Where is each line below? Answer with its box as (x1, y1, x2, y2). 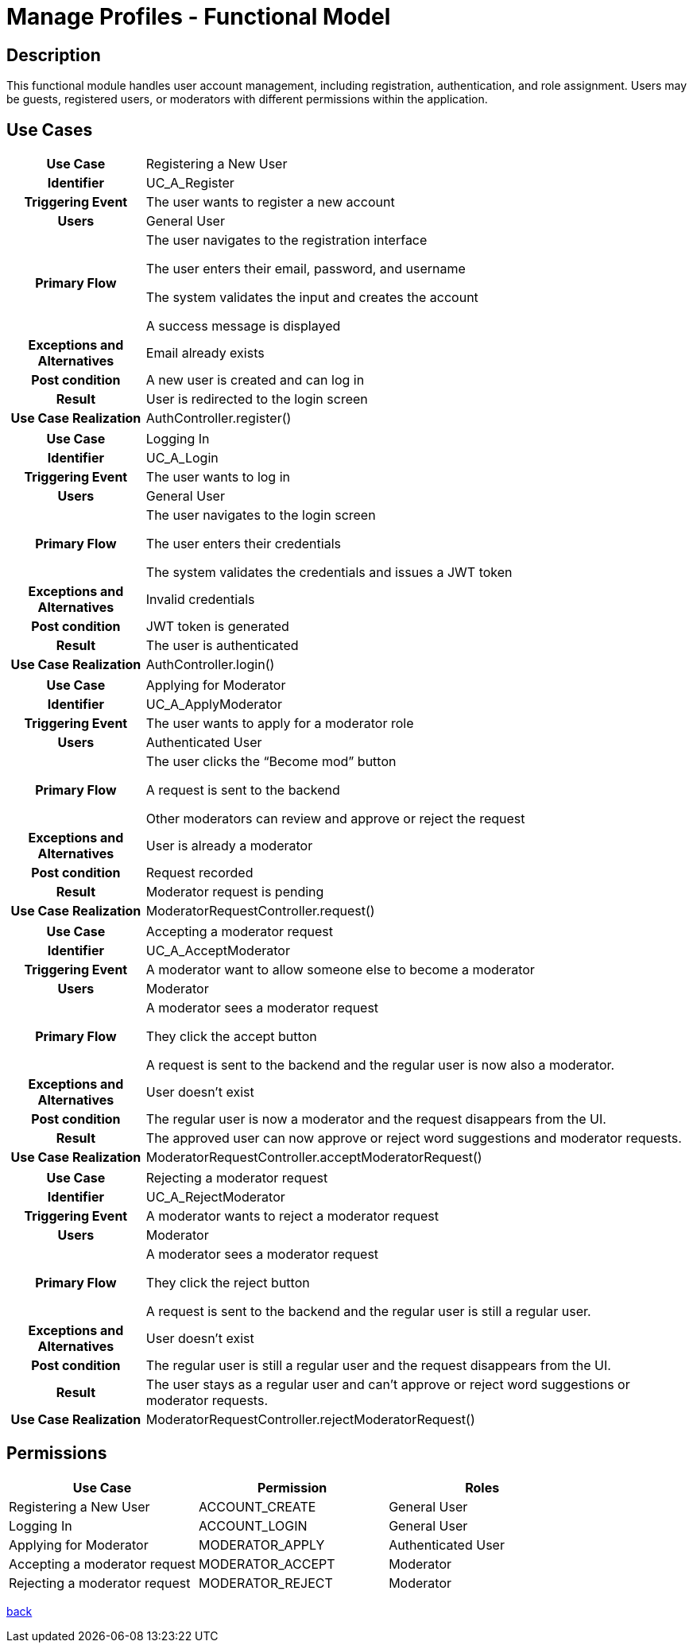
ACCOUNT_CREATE (199, 1498, 316, 1515)
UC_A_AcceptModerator (145, 943, 290, 959)
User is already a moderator (145, 838, 313, 854)
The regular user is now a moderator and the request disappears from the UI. (145, 1111, 606, 1128)
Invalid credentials (145, 591, 255, 608)
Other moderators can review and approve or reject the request (145, 811, 525, 827)
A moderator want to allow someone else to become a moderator (145, 962, 535, 978)
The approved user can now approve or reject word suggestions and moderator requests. (145, 1130, 682, 1147)
